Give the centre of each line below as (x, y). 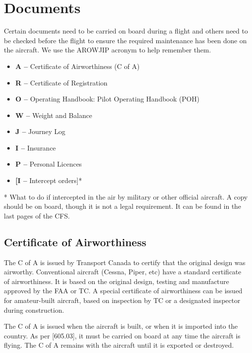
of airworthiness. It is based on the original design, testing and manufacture (117, 281)
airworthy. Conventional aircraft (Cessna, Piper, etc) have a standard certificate (123, 272)
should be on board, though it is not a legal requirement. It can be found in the (123, 206)
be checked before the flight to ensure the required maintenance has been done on (126, 40)
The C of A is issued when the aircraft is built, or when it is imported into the (121, 326)
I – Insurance (35, 147)
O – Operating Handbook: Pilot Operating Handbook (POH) (107, 99)
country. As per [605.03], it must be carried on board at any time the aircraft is (122, 335)
